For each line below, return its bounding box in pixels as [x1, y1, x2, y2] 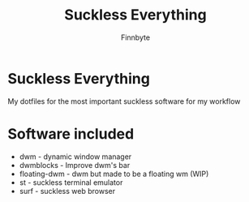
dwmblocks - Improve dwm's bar [19, 160, 131, 170]
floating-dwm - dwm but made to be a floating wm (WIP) [19, 169, 209, 178]
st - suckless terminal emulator [19, 177, 123, 187]
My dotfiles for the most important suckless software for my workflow [7, 96, 241, 106]
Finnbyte [120, 32, 151, 42]
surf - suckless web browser [19, 186, 115, 196]
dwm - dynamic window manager [19, 152, 132, 161]
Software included [7, 124, 135, 143]
